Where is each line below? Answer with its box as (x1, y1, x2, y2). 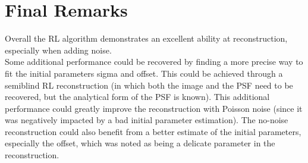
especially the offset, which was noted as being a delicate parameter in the (5, 137, 275, 149)
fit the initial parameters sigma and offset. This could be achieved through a (5, 67, 283, 79)
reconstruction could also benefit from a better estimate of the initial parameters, (5, 125, 301, 137)
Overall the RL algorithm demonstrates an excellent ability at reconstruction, (5, 32, 288, 45)
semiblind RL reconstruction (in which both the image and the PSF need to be (5, 79, 293, 91)
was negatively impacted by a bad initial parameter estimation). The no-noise (5, 114, 288, 126)
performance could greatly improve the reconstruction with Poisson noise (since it (5, 102, 303, 114)
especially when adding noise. (5, 43, 112, 56)
